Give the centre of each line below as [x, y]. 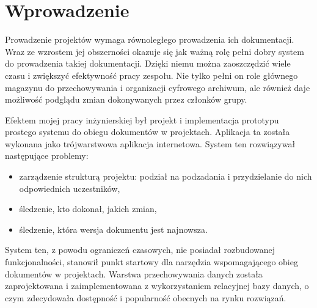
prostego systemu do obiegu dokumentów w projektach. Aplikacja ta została [148, 132]
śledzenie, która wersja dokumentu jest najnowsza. [113, 229]
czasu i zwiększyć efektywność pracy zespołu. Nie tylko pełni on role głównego [151, 75]
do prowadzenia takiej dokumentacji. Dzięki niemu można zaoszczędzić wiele [148, 63]
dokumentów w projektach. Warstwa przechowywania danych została [134, 273]
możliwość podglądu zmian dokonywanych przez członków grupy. [126, 99]
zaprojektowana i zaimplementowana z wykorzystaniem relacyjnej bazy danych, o [157, 286]
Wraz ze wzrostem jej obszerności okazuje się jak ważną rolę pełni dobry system [155, 51]
